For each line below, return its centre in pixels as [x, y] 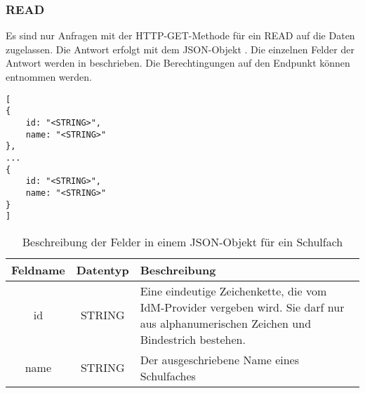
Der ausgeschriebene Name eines [219, 359]
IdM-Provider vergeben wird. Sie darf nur [242, 307]
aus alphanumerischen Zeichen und [226, 323]
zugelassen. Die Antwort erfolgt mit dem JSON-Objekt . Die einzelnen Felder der [180, 49]
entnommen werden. [49, 76]
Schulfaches [168, 375]
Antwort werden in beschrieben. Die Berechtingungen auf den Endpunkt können [178, 63]
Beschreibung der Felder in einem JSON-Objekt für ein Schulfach [182, 241]
